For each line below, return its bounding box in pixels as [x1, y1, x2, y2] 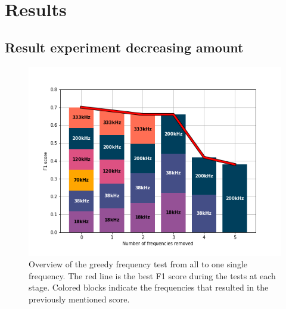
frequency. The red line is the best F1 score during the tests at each [29, 269, 276, 282]
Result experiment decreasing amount [5, 38, 244, 56]
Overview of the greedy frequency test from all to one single [29, 258, 248, 270]
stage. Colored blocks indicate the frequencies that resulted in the [29, 281, 269, 294]
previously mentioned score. [29, 292, 130, 305]
